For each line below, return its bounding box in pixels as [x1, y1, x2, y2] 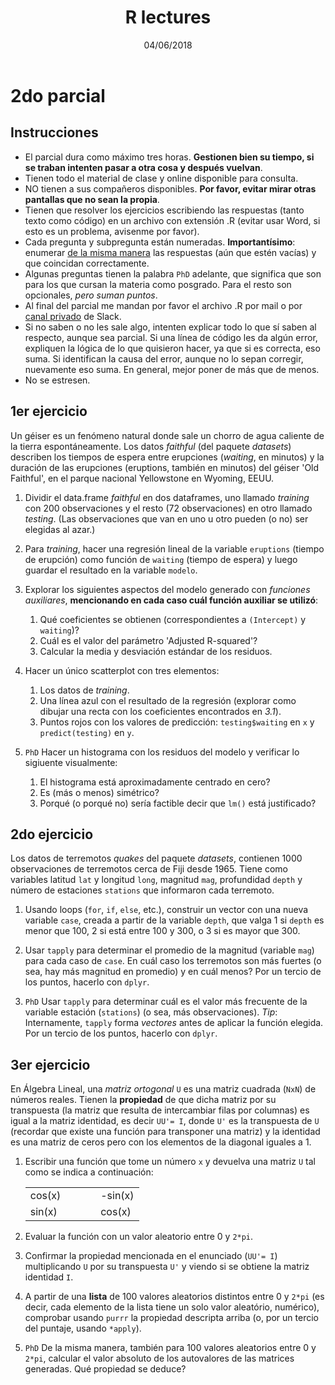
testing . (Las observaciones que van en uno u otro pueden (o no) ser [24, 512, 309, 525]
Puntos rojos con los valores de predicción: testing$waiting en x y [39, 716, 315, 728]
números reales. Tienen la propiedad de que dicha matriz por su [10, 1094, 277, 1106]
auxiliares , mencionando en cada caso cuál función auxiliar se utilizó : [24, 594, 319, 606]
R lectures [124, 6, 212, 29]
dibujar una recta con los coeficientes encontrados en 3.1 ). [39, 705, 282, 717]
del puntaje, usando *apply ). [24, 1322, 142, 1335]
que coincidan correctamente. [24, 257, 150, 269]
